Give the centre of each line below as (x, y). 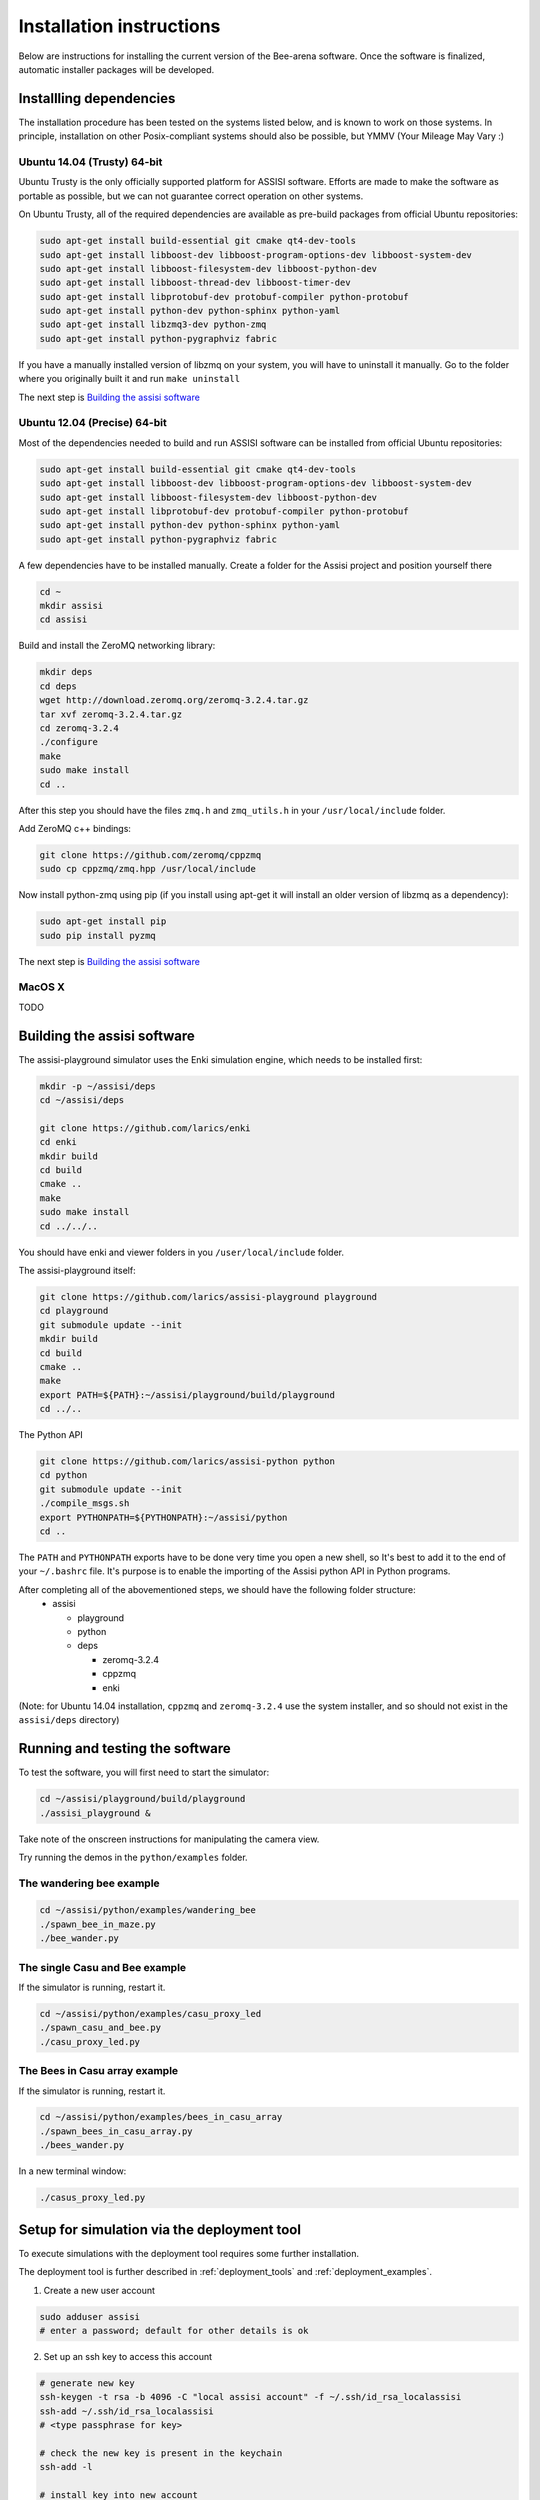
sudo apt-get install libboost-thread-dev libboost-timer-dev (195, 283)
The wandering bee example (89, 1883)
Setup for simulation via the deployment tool (160, 2229)
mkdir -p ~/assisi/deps (98, 1086)
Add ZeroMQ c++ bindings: (75, 828)
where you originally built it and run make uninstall (129, 379)
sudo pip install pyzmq (98, 935)
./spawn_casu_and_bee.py (100, 2028)
